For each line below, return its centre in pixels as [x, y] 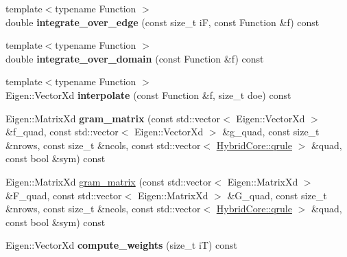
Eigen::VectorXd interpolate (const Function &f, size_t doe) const [148, 94]
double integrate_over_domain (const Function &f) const [135, 58]
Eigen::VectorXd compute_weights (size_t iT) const [122, 245]
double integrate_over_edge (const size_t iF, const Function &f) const [163, 22]
